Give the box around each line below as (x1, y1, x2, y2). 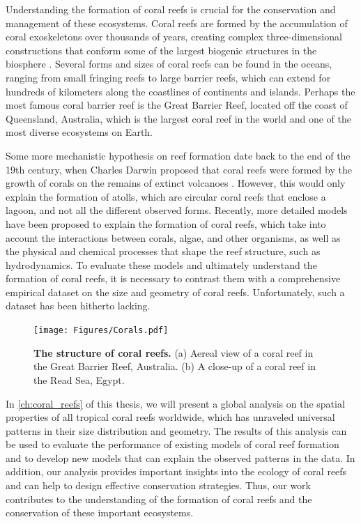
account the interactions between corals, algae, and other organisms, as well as (6, 230, 341, 245)
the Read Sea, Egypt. (33, 372, 125, 387)
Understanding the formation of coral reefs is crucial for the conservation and (6, 2, 336, 16)
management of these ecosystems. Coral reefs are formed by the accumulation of (6, 15, 348, 30)
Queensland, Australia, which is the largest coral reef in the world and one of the (6, 111, 351, 125)
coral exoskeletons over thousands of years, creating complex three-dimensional (6, 29, 342, 44)
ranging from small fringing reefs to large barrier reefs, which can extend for (6, 70, 331, 84)
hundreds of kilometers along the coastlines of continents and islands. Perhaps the (6, 84, 355, 98)
